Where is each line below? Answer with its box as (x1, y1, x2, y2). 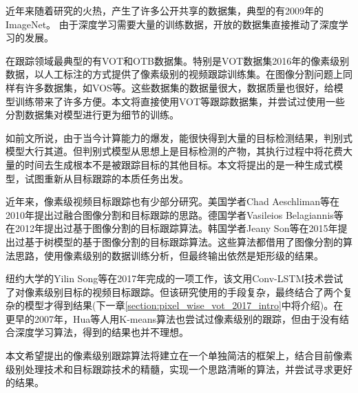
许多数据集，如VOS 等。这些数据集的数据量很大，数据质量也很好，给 (24, 80, 334, 94)
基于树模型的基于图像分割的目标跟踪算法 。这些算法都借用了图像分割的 (24, 234, 343, 248)
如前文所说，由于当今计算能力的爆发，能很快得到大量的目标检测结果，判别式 (6, 130, 352, 145)
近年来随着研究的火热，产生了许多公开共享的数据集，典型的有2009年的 (6, 3, 324, 17)
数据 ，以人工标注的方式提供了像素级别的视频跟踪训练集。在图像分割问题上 (6, 67, 343, 81)
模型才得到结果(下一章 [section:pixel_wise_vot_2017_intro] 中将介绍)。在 (24, 298, 344, 312)
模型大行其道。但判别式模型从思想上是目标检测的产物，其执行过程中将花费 (6, 144, 343, 158)
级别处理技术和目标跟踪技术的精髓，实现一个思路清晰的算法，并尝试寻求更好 (6, 361, 352, 376)
